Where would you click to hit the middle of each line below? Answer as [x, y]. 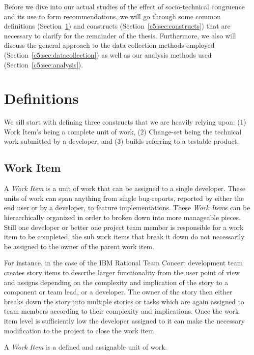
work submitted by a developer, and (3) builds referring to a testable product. [122, 141]
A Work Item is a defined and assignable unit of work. [85, 347]
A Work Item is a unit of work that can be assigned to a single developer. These [125, 188]
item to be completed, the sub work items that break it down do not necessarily [124, 237]
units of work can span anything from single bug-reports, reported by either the [124, 198]
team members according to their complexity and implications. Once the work [122, 311]
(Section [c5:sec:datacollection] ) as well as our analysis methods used [108, 54]
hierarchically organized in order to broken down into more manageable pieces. [122, 217]
